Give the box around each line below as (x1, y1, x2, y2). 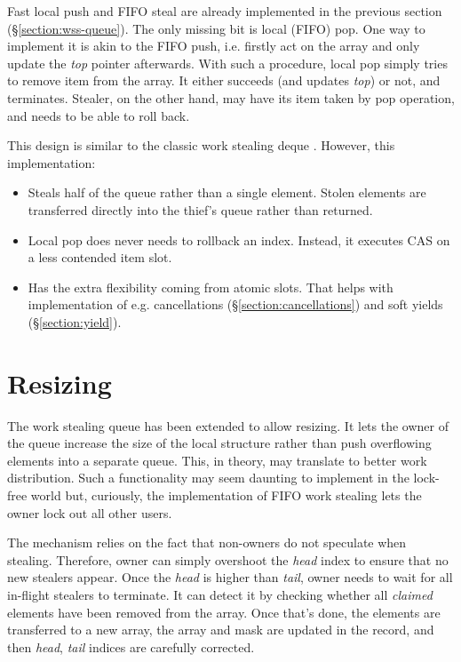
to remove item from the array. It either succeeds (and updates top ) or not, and (7, 71, 441, 90)
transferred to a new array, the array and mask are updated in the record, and (7, 620, 434, 639)
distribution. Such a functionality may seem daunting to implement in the (7, 468, 409, 487)
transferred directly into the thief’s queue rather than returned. (28, 200, 373, 219)
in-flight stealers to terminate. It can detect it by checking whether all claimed (7, 585, 433, 603)
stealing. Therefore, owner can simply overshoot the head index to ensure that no (7, 550, 449, 569)
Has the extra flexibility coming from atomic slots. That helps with (28, 277, 393, 296)
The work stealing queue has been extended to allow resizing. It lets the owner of (7, 416, 449, 435)
